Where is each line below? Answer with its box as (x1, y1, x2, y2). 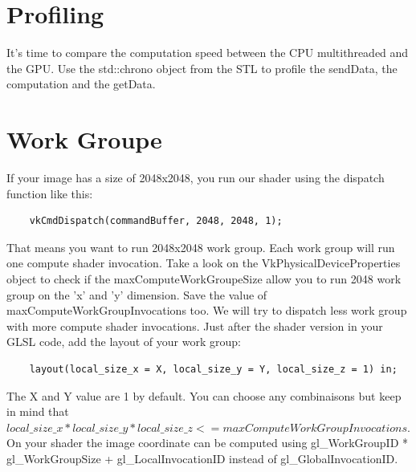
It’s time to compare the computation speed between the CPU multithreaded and (6, 44, 409, 61)
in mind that (6, 403, 69, 420)
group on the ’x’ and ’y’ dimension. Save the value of (6, 286, 267, 303)
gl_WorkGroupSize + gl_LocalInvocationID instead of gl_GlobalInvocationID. (6, 450, 398, 466)
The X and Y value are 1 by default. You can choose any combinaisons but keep (6, 387, 402, 404)
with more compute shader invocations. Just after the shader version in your (6, 317, 383, 334)
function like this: (6, 185, 93, 201)
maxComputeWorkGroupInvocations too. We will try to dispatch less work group (6, 302, 407, 319)
